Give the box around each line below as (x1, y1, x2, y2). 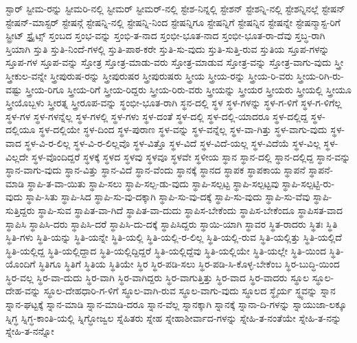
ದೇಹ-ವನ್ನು (5, 283, 41, 298)
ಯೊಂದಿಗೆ (5, 257, 36, 271)
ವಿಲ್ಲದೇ (5, 149, 29, 163)
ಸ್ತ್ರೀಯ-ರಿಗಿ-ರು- (296, 68, 344, 82)
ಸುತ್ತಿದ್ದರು (5, 202, 35, 217)
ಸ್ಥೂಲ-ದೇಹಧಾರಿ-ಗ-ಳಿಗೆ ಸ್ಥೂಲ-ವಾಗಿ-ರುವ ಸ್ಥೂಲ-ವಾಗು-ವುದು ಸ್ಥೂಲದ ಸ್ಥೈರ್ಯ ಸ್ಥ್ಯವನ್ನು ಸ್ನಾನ (43, 283, 336, 298)
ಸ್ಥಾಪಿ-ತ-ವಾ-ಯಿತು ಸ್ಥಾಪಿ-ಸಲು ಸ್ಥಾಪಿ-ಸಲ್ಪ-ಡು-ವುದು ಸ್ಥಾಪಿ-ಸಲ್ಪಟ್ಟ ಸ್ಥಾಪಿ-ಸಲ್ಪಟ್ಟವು (27, 176, 279, 190)
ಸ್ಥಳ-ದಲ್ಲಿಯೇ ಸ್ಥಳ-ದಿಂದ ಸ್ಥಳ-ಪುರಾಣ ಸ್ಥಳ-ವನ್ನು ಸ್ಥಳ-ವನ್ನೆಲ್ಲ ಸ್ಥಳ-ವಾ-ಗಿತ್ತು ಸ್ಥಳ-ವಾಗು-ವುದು (38, 122, 327, 137)
